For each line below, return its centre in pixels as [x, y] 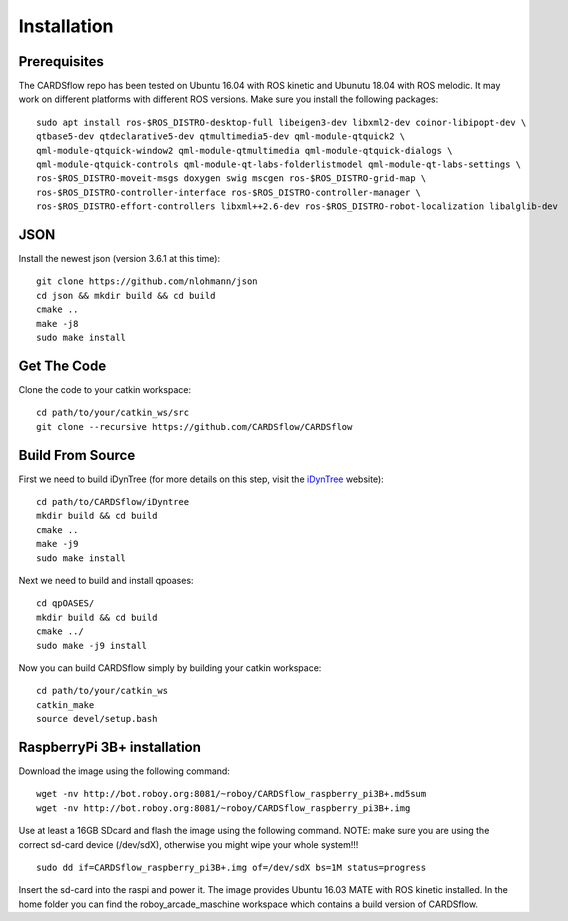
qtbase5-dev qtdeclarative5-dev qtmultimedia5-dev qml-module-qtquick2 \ [221, 136]
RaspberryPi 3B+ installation [110, 746]
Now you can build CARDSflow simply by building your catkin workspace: [170, 667]
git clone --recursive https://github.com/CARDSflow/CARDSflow [194, 426]
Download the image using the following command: [124, 771]
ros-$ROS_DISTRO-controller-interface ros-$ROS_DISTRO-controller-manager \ [229, 192]
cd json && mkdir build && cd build [126, 295]
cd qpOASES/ [65, 603]
